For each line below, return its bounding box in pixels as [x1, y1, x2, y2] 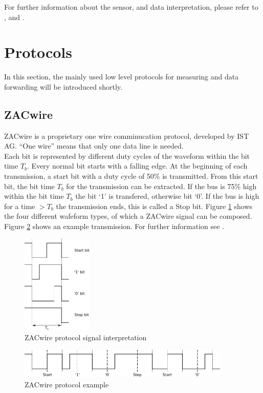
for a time [4, 200, 35, 211]
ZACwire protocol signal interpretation [25, 332, 147, 343]
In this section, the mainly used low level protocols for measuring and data [4, 71, 239, 82]
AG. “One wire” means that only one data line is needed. [4, 140, 184, 151]
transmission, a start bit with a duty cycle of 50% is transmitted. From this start [4, 171, 258, 181]
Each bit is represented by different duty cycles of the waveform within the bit [4, 150, 250, 161]
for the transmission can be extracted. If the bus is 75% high [66, 180, 257, 191]
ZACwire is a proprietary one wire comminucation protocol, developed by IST [4, 130, 249, 141]
